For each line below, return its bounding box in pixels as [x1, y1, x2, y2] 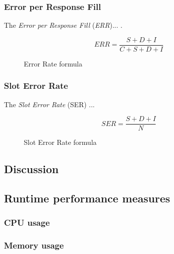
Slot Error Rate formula [24, 137, 97, 147]
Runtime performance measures [4, 190, 170, 206]
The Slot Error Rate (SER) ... [4, 99, 95, 109]
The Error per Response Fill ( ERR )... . [4, 20, 122, 30]
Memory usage [4, 239, 64, 252]
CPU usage [4, 216, 50, 229]
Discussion [4, 161, 59, 177]
